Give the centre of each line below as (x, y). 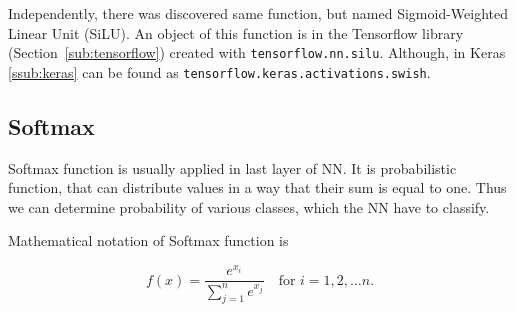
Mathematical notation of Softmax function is (148, 240)
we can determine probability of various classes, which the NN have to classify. (249, 206)
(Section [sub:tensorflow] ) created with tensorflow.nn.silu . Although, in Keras (257, 52)
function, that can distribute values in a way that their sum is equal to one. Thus (257, 187)
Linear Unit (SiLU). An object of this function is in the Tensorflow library (236, 32)
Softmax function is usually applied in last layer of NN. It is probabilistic (232, 167)
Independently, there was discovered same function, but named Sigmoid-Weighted (258, 13)
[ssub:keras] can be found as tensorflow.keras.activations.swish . (219, 71)
